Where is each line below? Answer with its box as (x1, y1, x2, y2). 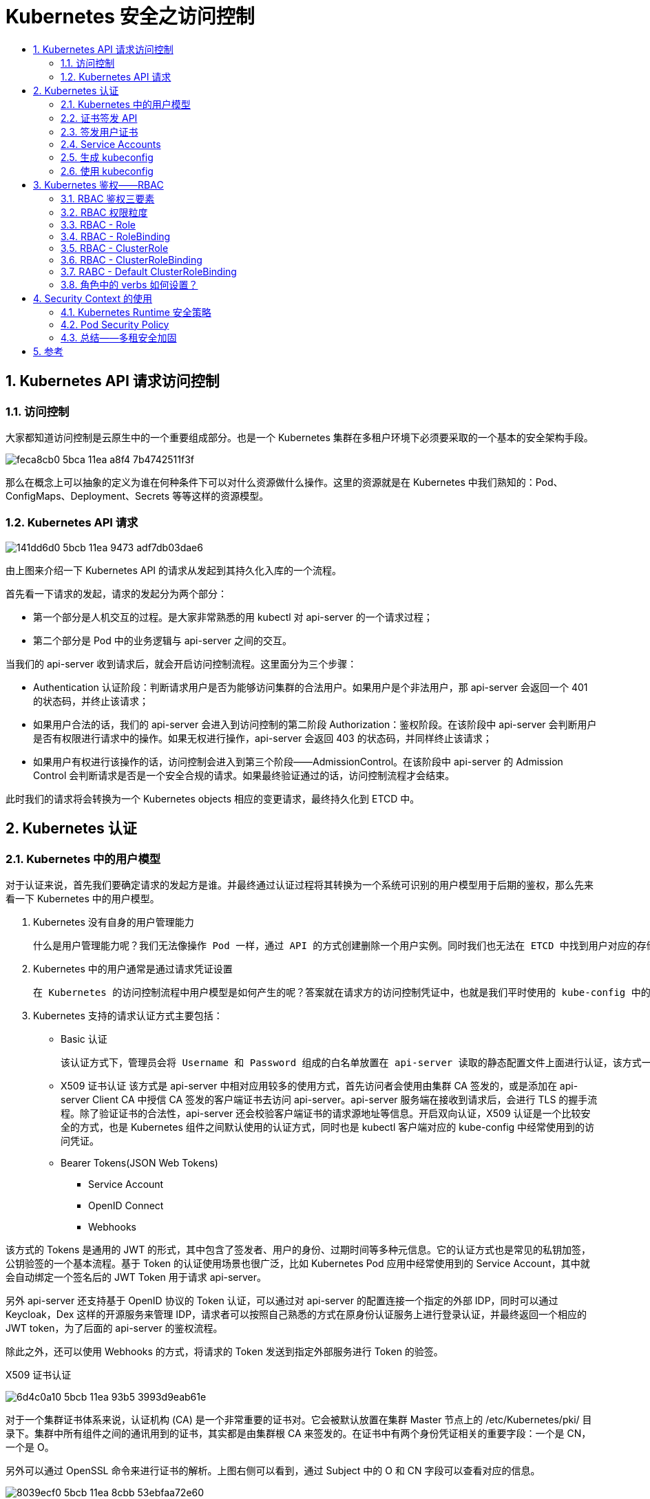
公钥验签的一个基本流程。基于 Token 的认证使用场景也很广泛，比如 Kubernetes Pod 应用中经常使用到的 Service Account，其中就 (6, 1257, 590, 1269)
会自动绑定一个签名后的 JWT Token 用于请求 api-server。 (6, 1271, 267, 1283)
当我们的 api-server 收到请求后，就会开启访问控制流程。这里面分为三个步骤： (6, 657, 357, 670)
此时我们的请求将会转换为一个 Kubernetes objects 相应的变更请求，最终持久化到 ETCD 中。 (6, 792, 420, 805)
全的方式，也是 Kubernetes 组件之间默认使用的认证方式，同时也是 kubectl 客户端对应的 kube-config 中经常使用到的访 (61, 1120, 595, 1133)
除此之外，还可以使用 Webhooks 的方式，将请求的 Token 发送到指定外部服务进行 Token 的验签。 (6, 1345, 443, 1357)
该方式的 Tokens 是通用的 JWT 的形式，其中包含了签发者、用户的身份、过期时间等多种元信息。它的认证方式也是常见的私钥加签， (6, 1243, 591, 1255)
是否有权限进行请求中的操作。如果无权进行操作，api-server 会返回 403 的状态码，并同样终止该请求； (33, 732, 492, 744)
